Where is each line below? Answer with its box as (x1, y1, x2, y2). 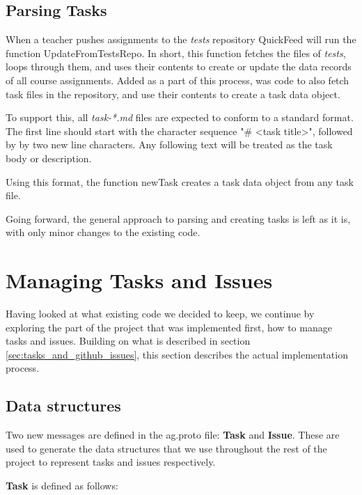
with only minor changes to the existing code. (6, 225, 200, 239)
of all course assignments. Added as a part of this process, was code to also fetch (6, 72, 349, 87)
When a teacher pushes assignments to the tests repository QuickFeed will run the (6, 32, 356, 47)
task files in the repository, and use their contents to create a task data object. (6, 86, 340, 101)
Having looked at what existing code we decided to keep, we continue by (6, 306, 315, 321)
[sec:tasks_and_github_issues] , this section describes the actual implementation (6, 347, 348, 361)
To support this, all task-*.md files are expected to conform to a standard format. (6, 110, 354, 125)
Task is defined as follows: (6, 478, 118, 492)
